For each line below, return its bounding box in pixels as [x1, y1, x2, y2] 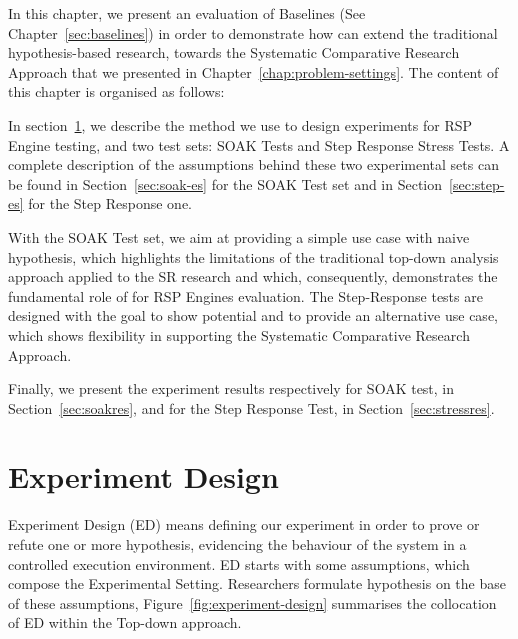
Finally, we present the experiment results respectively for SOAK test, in [8, 378, 455, 399]
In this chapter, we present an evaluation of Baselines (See [8, 3, 366, 23]
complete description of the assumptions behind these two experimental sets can [8, 154, 499, 175]
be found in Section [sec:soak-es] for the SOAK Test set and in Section [8, 173, 443, 194]
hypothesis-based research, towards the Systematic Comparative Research [8, 42, 460, 63]
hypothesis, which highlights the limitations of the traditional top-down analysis [8, 246, 499, 267]
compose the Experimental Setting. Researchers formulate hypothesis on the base [8, 573, 506, 594]
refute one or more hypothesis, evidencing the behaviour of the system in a [8, 534, 467, 554]
